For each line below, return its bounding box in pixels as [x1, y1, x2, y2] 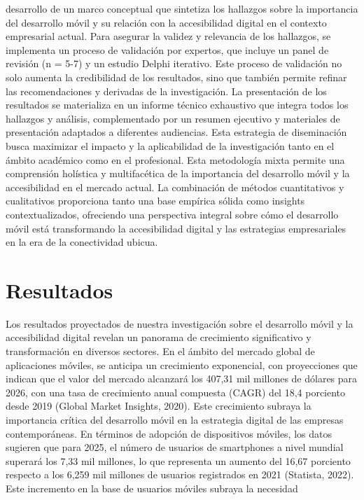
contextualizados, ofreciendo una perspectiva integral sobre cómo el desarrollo [6, 207, 339, 221]
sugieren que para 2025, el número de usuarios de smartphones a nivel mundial [6, 440, 344, 454]
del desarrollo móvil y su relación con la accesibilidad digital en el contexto [6, 15, 327, 29]
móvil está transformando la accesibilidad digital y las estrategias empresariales [6, 221, 346, 235]
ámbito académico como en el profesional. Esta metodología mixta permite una [6, 152, 345, 167]
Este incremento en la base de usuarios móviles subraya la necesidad [6, 480, 298, 495]
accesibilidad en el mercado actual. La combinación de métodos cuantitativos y [6, 179, 344, 194]
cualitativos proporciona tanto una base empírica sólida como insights [6, 193, 305, 208]
